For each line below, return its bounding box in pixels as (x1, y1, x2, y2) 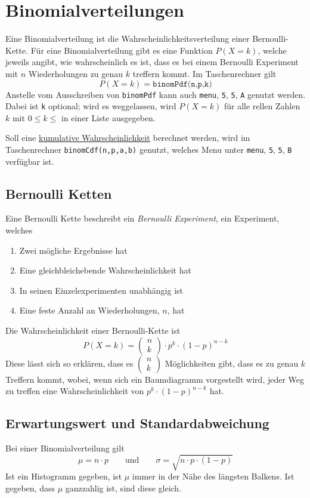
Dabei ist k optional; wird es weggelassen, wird (5, 100, 176, 112)
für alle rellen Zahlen (224, 100, 300, 112)
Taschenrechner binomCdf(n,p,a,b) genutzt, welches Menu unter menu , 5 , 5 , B (5, 143, 292, 155)
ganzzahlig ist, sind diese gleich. (65, 481, 182, 494)
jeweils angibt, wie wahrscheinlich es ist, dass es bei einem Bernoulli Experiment (5, 56, 299, 68)
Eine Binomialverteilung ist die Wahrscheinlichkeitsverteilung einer (5, 32, 250, 45)
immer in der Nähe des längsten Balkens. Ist (132, 470, 294, 482)
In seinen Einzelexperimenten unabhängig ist (19, 284, 183, 296)
